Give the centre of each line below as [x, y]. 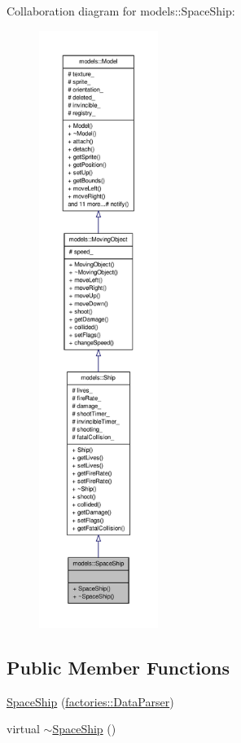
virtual [23, 729]
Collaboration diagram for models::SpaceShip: [121, 11]
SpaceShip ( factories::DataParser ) [90, 701]
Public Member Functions [118, 667]
